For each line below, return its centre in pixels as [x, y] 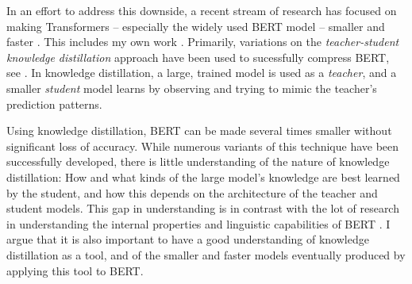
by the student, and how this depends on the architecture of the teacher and [192, 192]
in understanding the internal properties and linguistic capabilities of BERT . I [198, 223]
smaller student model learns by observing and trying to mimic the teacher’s [192, 88]
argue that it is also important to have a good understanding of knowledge [188, 239]
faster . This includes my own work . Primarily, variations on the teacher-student [203, 42]
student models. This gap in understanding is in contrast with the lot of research [203, 208]
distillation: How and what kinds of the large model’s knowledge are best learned [203, 177]
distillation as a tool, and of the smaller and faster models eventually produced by [206, 254]
